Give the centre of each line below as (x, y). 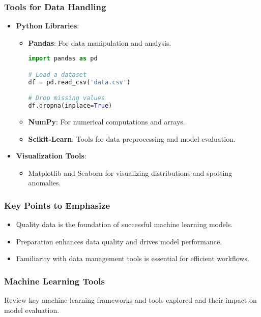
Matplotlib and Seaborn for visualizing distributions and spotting (130, 172)
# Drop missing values (66, 98)
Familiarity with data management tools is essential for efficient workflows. (133, 258)
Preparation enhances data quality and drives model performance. (119, 241)
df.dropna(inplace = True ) (70, 106)
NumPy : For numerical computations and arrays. (107, 122)
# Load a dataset (57, 74)
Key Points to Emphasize (57, 205)
